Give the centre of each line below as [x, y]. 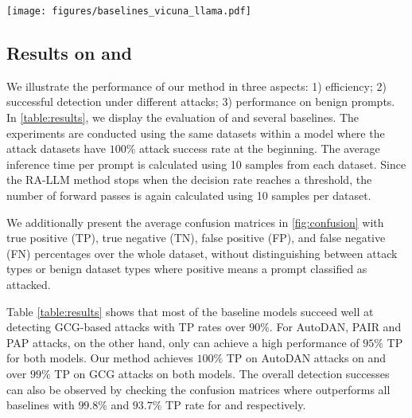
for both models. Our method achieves [100, 358]
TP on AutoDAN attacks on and [306, 358]
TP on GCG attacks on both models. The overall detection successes [222, 373]
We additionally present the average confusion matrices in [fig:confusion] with [195, 222]
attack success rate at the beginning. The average [259, 148]
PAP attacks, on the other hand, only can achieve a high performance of [183, 342]
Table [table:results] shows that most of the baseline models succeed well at [190, 311]
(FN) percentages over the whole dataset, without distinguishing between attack [202, 253]
